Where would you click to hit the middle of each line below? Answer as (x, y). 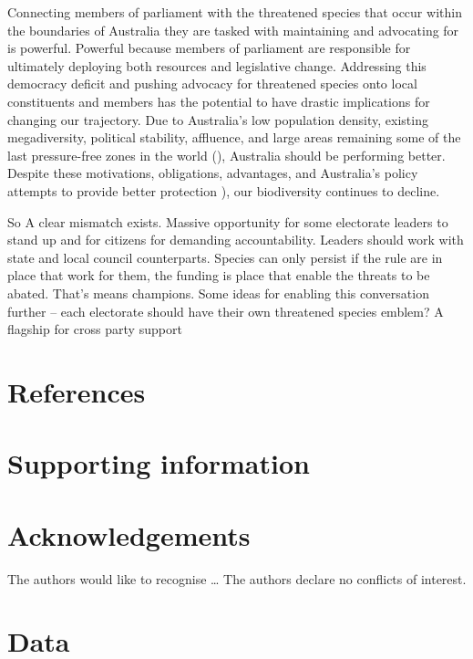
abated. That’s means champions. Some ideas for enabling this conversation (218, 293)
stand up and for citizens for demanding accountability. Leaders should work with (236, 240)
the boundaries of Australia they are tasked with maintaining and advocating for (233, 30)
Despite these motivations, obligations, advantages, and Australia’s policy (213, 173)
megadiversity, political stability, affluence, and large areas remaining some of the (234, 137)
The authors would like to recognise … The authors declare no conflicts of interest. (237, 578)
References (77, 391)
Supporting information (159, 463)
